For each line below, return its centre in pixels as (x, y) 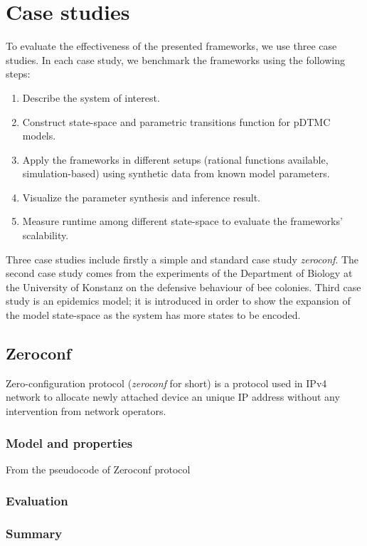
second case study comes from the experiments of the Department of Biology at (179, 273)
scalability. (46, 235)
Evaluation (37, 501)
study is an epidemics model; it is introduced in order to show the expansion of (178, 301)
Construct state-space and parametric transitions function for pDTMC (176, 121)
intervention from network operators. (86, 411)
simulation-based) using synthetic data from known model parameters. (176, 173)
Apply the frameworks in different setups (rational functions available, (175, 159)
